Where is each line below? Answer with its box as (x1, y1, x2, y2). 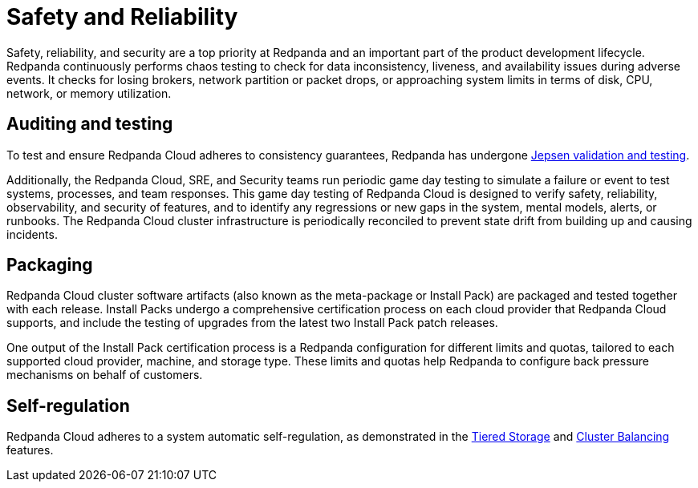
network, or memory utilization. (6, 86, 172, 100)
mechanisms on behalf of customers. (6, 368, 203, 382)
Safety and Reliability (6, 3, 238, 30)
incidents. (6, 227, 58, 241)
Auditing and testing (6, 114, 173, 135)
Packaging (6, 255, 93, 276)
